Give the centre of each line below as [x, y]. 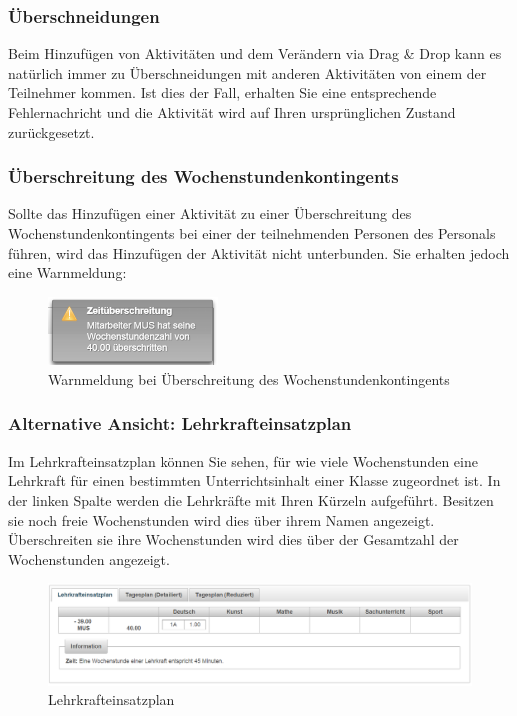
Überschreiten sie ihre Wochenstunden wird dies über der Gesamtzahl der [233, 539]
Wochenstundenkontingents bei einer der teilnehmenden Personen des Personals [252, 233]
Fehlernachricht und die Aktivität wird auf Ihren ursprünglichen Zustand [232, 112]
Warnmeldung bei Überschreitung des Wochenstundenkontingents [249, 378]
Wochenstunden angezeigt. [89, 558]
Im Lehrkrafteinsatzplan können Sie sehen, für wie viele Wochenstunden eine [243, 460]
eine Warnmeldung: [67, 272]
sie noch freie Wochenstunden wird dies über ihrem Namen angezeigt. [221, 519]
